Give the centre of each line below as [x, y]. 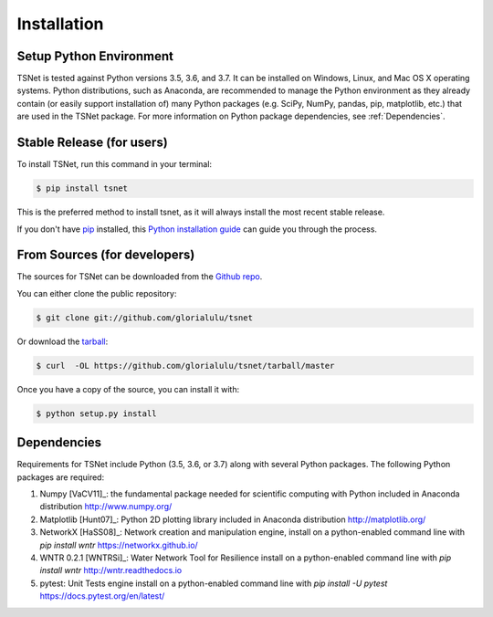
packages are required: [61, 477]
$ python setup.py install [96, 413]
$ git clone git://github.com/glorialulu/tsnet [144, 318]
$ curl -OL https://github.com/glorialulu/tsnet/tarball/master [185, 366]
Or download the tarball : [63, 341]
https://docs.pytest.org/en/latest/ [102, 596]
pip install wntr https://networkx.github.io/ [119, 545]
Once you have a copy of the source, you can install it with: [128, 389]
